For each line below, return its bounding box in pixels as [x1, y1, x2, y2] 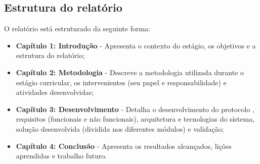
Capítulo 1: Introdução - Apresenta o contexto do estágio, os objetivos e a [16, 40, 256, 50]
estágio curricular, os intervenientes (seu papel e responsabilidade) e [16, 77, 227, 87]
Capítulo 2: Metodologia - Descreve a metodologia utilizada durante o [16, 67, 244, 77]
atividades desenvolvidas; [16, 87, 94, 97]
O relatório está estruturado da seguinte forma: [4, 23, 150, 34]
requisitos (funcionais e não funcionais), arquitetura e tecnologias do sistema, [16, 114, 255, 124]
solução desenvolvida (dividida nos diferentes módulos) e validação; [16, 123, 224, 134]
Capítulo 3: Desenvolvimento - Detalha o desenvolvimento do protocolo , [16, 103, 254, 114]
